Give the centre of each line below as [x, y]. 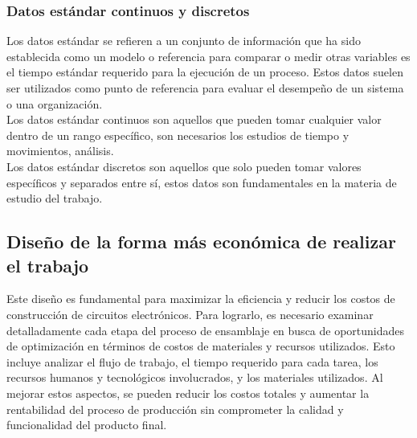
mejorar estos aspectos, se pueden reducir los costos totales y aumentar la [188, 393]
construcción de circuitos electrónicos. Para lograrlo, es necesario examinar [190, 314]
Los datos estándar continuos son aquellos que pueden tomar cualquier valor [194, 119]
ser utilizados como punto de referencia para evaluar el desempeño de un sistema [205, 88]
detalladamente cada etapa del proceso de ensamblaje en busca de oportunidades [206, 330]
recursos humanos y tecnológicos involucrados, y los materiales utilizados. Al [195, 377]
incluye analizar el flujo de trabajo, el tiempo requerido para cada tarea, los [192, 361]
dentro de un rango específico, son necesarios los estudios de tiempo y [178, 135]
